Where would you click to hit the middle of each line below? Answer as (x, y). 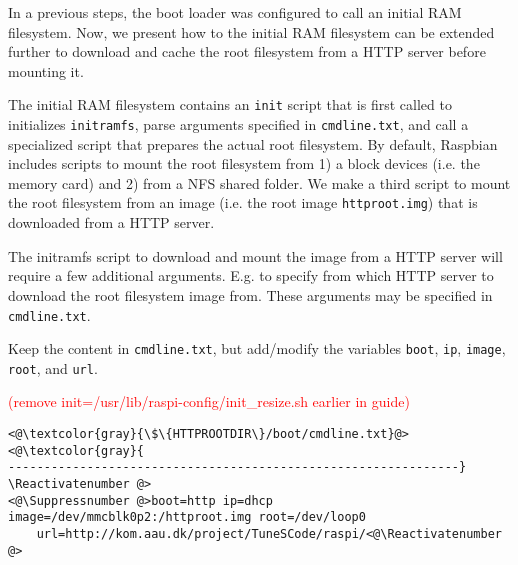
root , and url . (53, 367)
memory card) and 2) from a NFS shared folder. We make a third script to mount (259, 182)
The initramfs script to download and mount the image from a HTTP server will (255, 255)
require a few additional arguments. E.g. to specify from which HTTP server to (251, 275)
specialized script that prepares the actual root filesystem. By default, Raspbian (253, 143)
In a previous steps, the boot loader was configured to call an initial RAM (235, 12)
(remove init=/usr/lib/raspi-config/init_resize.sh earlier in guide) (209, 401)
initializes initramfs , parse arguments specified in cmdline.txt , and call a (238, 124)
